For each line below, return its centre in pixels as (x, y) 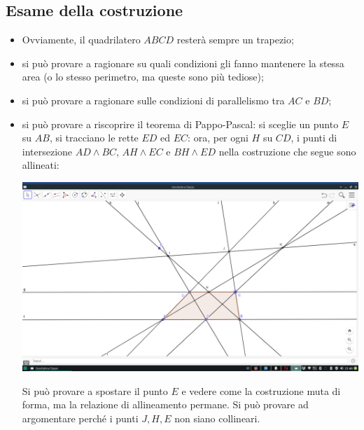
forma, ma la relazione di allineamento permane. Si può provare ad (165, 404)
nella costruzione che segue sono (287, 151)
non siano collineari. (217, 418)
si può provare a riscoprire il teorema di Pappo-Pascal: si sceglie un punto (180, 124)
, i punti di (314, 138)
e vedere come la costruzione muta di (261, 390)
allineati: (41, 165)
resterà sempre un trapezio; (235, 40)
